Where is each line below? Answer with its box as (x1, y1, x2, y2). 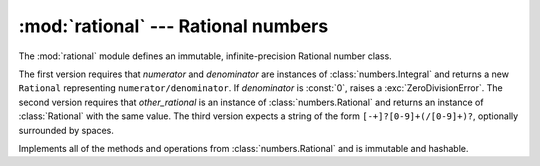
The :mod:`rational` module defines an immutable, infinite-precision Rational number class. (18, 50, 392, 62)
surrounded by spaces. (18, 124, 115, 136)
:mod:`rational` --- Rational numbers (18, 15, 329, 37)
